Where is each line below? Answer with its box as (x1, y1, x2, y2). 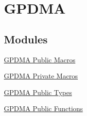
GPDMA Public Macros (4, 54, 76, 64)
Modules (4, 31, 48, 46)
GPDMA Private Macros (4, 71, 78, 81)
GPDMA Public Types (4, 87, 72, 97)
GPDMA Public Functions (4, 103, 83, 114)
